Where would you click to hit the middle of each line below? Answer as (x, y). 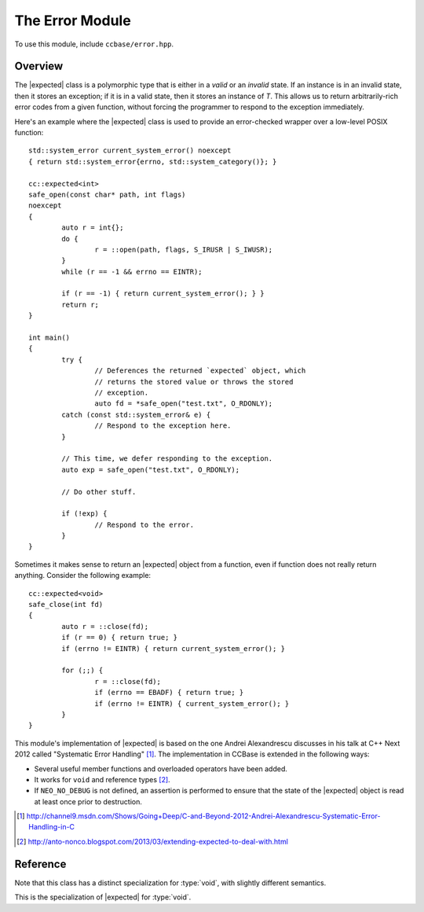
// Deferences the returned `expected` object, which (200, 371)
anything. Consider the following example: (83, 576)
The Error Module (73, 20)
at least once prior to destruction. (88, 801)
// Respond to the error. (144, 524)
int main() (49, 338)
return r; (80, 304)
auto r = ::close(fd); (105, 626)
